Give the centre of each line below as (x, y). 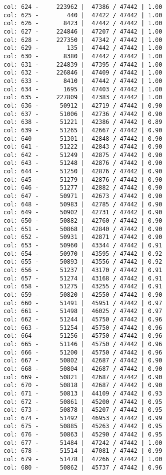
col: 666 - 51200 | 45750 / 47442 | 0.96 (83, 352)
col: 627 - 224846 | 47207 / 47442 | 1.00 (83, 31)
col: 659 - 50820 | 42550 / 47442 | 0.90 (83, 295)
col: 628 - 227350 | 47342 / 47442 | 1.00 (83, 40)
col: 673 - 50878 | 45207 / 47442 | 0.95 (83, 410)
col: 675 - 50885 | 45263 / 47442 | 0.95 (83, 426)
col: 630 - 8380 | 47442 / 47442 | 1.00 (83, 56)
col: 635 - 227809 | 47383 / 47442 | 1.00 (83, 98)
